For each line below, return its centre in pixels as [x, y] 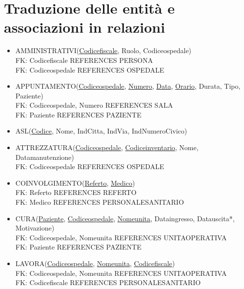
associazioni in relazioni [85, 27]
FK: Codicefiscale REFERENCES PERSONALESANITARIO [108, 282]
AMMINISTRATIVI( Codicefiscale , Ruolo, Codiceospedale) [103, 50]
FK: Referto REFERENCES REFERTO [76, 192]
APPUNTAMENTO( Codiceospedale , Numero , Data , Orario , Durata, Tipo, [128, 86]
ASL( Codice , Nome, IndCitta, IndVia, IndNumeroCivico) [101, 131]
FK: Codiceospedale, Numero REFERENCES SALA [94, 105]
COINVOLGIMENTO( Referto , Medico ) [75, 183]
